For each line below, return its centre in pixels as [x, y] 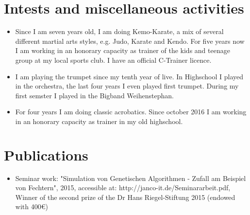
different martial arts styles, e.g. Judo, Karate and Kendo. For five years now [130, 41]
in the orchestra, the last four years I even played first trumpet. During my [127, 86]
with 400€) [32, 206]
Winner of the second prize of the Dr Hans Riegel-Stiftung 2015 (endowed [125, 197]
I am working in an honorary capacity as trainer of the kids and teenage [123, 50]
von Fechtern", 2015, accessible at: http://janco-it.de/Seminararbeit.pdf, [123, 188]
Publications [46, 154]
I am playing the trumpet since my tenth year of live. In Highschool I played [129, 76]
